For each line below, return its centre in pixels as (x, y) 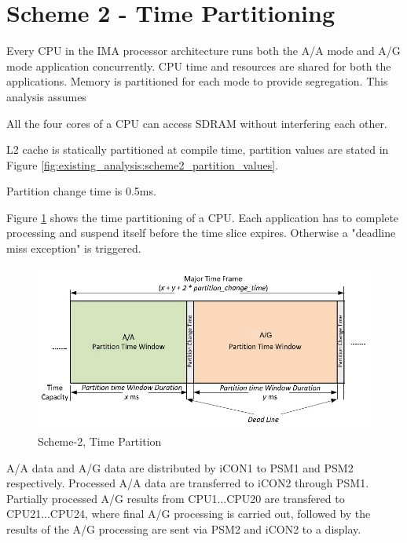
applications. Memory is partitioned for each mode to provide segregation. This (197, 81)
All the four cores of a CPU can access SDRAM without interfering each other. (197, 123)
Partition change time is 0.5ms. (81, 191)
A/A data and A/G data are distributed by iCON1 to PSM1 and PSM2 (180, 467)
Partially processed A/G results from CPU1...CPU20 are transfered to (176, 498)
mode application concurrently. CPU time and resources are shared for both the (199, 66)
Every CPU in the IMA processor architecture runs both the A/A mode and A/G (203, 51)
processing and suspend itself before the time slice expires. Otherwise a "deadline (201, 233)
